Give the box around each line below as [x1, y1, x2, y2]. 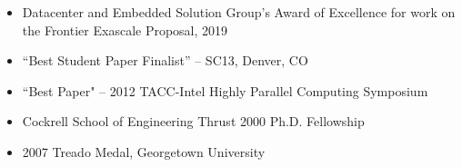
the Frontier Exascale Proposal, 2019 [22, 20, 228, 39]
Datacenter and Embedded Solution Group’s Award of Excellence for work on [22, 3, 456, 21]
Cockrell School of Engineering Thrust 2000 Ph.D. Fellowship [22, 112, 365, 131]
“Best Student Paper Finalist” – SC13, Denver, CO [22, 51, 308, 70]
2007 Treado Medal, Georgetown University [22, 142, 266, 161]
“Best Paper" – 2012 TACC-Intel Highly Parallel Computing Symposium [22, 81, 428, 100]
